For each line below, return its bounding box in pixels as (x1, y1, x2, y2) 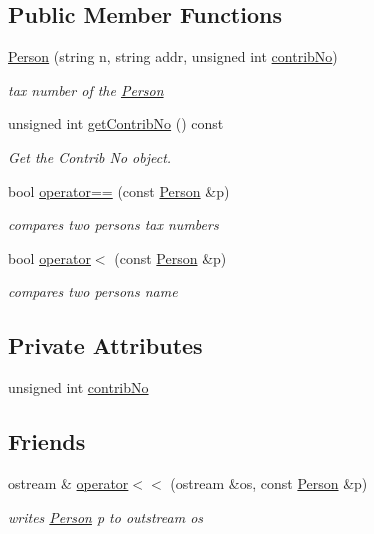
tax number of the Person (8, 79, 164, 100)
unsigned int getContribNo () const (8, 113, 224, 134)
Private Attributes (8, 330, 203, 361)
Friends (8, 426, 86, 457)
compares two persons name (8, 281, 178, 302)
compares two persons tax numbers (8, 214, 219, 235)
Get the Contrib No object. (8, 146, 172, 167)
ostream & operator (8, 472, 129, 493)
